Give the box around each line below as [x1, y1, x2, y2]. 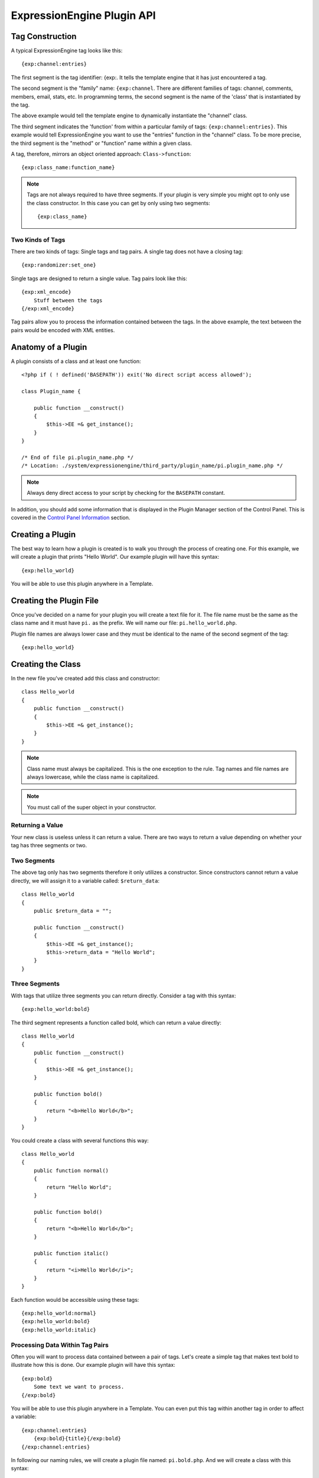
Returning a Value [11, 821, 63, 829]
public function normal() [33, 1167, 109, 1174]
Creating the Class [11, 659, 81, 669]
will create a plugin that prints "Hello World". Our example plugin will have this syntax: [11, 553, 220, 560]
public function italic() [33, 1250, 109, 1256]
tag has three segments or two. [11, 842, 87, 849]
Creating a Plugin [11, 529, 76, 539]
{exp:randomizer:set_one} [21, 262, 97, 268]
